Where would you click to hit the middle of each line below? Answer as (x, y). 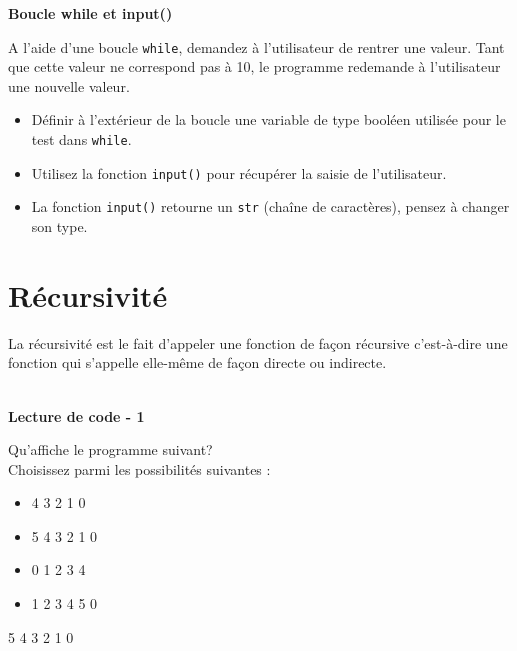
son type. (59, 226)
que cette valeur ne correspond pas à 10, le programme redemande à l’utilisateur (254, 66)
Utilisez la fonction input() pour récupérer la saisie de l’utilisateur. (239, 172)
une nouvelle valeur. (69, 85)
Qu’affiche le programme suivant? (110, 449)
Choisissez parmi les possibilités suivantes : (139, 468)
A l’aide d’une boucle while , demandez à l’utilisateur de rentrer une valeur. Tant (256, 46)
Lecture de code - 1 (76, 415)
